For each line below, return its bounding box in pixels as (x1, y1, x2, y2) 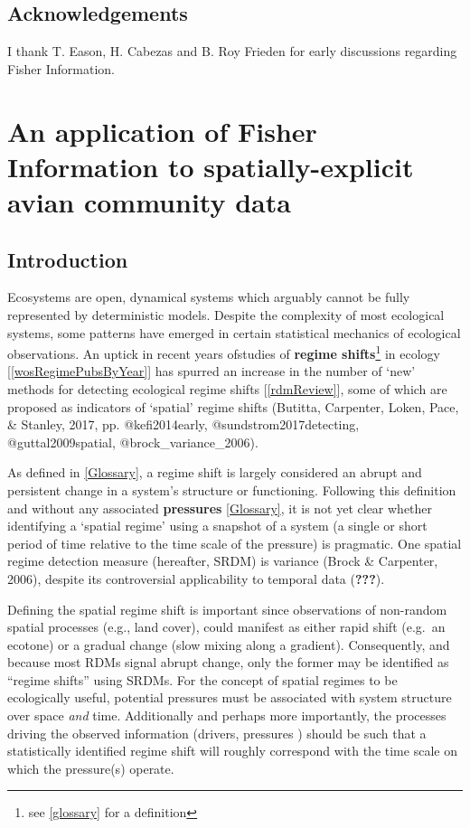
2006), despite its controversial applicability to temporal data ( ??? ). (7, 569, 385, 588)
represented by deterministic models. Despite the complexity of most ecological (7, 305, 445, 324)
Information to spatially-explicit (7, 147, 414, 184)
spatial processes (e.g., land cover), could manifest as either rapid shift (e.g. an (7, 617, 446, 636)
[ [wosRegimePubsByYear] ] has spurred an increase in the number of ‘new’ (7, 362, 416, 381)
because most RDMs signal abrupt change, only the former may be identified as (7, 653, 449, 672)
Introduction (7, 245, 128, 273)
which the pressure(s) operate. (7, 758, 174, 777)
